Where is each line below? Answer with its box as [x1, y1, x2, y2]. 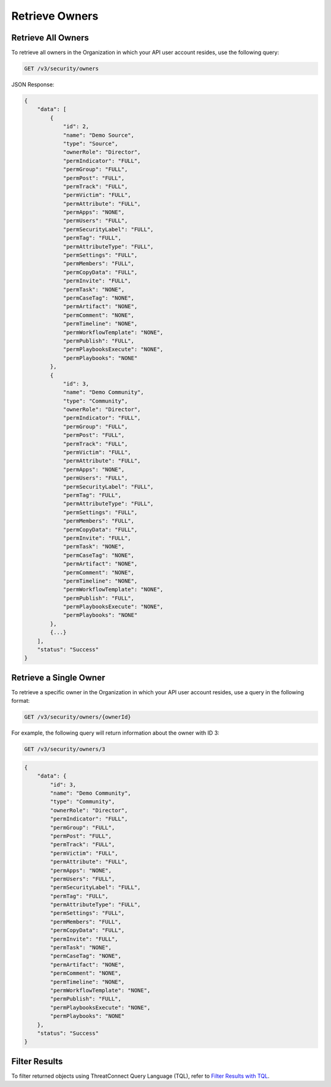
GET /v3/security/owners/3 [24, 746, 105, 753]
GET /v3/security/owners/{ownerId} [24, 714, 131, 721]
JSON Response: [11, 81, 55, 88]
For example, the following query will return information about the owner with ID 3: [11, 729, 220, 737]
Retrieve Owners [11, 9, 99, 23]
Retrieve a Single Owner [11, 672, 105, 683]
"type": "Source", [63, 140, 119, 147]
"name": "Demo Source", [63, 132, 135, 138]
